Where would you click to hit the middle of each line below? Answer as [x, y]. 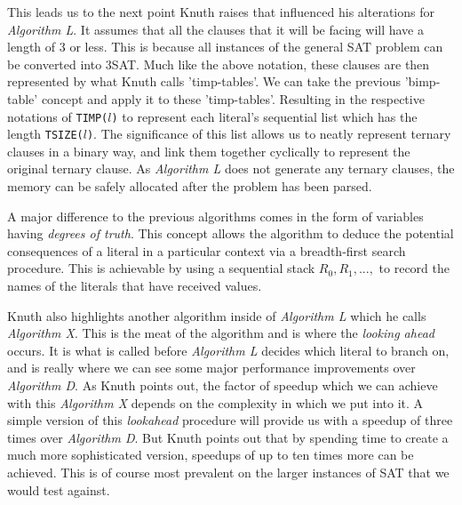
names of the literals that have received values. [135, 286]
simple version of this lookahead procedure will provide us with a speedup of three [230, 420]
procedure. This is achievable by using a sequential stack [161, 268]
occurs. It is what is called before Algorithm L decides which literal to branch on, [228, 350]
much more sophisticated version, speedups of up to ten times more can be [211, 455]
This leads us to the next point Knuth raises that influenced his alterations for [221, 12]
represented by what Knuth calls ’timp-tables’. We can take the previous [204, 81]
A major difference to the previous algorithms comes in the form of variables [215, 216]
